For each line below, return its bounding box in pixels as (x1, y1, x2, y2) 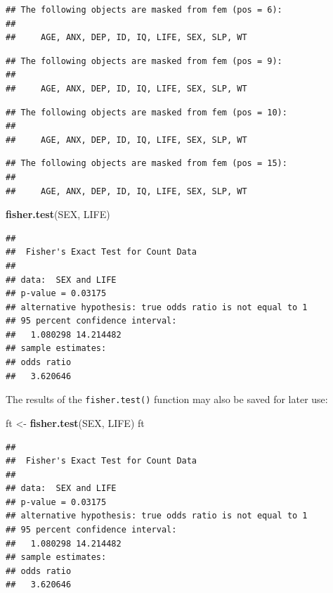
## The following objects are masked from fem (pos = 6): (6, 5, 282, 15)
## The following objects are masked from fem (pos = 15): (6, 158, 287, 169)
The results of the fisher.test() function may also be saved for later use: (6, 392, 328, 407)
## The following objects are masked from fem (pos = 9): (6, 56, 282, 66)
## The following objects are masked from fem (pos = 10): (6, 107, 287, 117)
